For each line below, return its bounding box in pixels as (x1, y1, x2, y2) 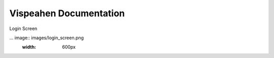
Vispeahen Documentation (9, 8, 125, 19)
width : (22, 44, 37, 50)
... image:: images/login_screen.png (9, 35, 84, 41)
